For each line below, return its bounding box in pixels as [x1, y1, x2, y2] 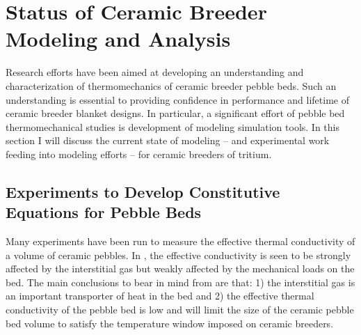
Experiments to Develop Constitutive [6, 180, 280, 202]
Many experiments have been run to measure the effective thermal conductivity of [6, 234, 355, 249]
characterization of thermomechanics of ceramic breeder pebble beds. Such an [6, 78, 337, 93]
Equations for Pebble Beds [6, 201, 202, 223]
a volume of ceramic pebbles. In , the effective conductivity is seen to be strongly [6, 247, 351, 262]
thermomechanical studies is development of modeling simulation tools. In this [6, 119, 339, 134]
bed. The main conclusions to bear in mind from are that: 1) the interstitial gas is [6, 274, 355, 289]
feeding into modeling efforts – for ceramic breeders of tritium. [6, 146, 272, 161]
